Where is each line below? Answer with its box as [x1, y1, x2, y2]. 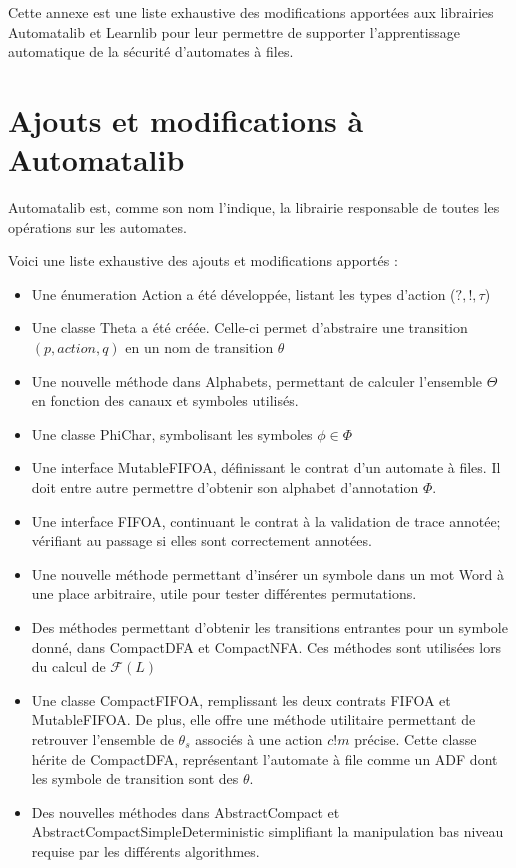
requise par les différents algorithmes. [31, 840, 260, 861]
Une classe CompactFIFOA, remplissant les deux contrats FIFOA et [31, 689, 451, 710]
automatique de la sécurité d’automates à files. [8, 41, 294, 62]
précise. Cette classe [354, 728, 477, 749]
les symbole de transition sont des [31, 768, 239, 789]
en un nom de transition [125, 337, 274, 358]
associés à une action [195, 728, 323, 749]
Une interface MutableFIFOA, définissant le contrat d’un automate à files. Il [31, 457, 501, 478]
